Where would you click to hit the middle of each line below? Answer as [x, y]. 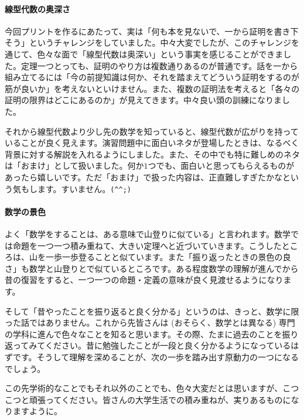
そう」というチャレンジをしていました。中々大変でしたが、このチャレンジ [148, 42]
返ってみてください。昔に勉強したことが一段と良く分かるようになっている [148, 345]
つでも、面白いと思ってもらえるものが [221, 165]
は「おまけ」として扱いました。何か [74, 165]
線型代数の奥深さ [37, 8]
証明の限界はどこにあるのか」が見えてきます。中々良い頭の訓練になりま [144, 100]
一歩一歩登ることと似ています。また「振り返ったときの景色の [164, 257]
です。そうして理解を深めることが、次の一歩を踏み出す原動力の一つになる [156, 356]
